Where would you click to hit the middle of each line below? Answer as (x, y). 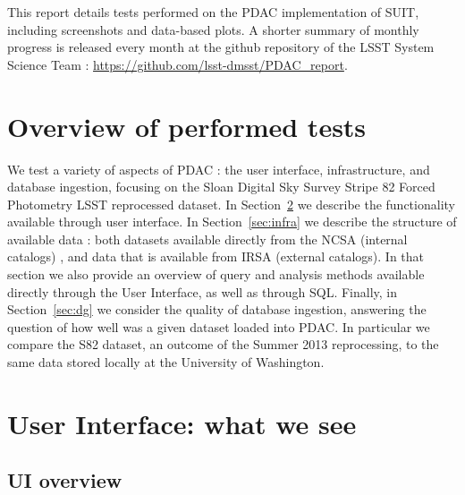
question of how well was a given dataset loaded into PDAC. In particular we (219, 326)
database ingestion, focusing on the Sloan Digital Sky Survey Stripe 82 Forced (221, 187)
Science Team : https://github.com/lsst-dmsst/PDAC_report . (178, 64)
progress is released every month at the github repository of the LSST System (221, 47)
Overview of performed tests (187, 126)
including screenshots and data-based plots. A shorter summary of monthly (213, 29)
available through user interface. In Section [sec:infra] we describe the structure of (232, 222)
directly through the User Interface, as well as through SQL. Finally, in (203, 291)
